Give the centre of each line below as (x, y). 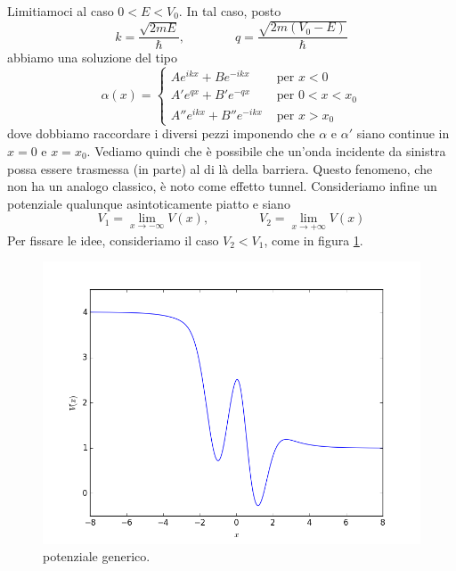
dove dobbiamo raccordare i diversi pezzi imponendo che (161, 133)
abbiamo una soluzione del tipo (93, 58)
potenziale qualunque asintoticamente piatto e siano (149, 203)
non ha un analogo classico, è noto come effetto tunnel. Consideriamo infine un (222, 186)
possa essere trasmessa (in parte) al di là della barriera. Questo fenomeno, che (220, 168)
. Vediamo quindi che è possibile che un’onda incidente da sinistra (266, 151)
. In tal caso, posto (230, 11)
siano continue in (403, 133)
